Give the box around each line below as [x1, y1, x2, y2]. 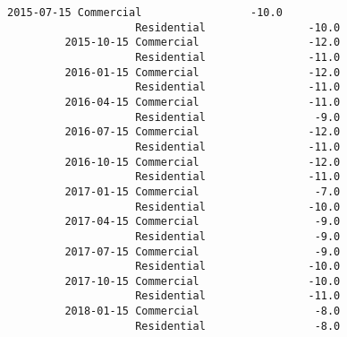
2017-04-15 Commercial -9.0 [64, 215, 341, 229]
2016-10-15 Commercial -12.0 [64, 155, 341, 168]
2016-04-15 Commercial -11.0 [64, 95, 341, 108]
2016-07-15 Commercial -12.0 [64, 125, 341, 139]
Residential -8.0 [135, 319, 341, 333]
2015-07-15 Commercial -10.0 [7, 6, 283, 19]
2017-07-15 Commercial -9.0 [64, 245, 341, 258]
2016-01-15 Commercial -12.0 [64, 65, 341, 79]
